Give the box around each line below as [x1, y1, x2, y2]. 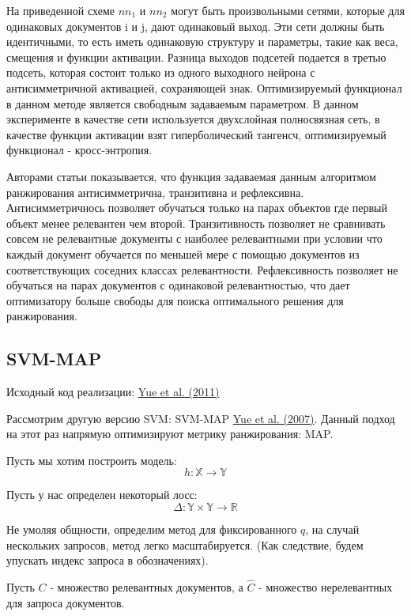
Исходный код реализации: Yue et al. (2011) [6, 384, 220, 400]
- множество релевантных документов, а [50, 579, 243, 595]
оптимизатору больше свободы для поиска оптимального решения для [6, 292, 344, 308]
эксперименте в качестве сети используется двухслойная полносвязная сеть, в [6, 111, 380, 127]
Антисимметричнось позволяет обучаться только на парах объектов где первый [6, 199, 387, 216]
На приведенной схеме [6, 2, 115, 18]
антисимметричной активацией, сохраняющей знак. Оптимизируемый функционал [6, 79, 402, 96]
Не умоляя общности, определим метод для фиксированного [6, 521, 297, 538]
